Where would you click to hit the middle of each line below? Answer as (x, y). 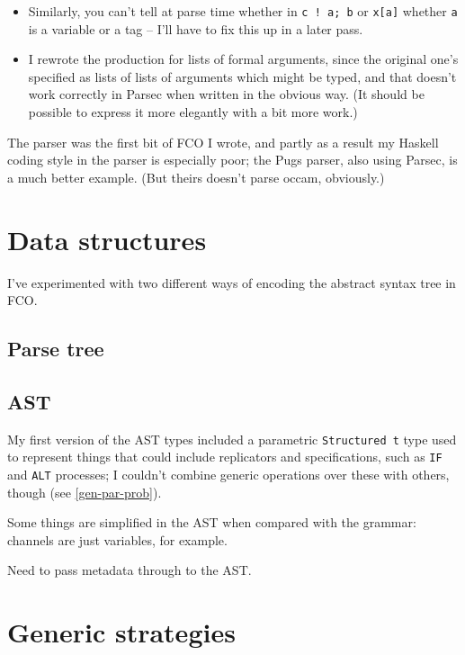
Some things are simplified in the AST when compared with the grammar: (212, 522)
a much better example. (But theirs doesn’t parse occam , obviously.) (196, 177)
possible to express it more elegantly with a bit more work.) (193, 112)
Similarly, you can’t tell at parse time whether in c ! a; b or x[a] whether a (243, 11)
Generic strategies (121, 632)
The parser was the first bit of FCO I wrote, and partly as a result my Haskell (223, 142)
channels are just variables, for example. (117, 539)
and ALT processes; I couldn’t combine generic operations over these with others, (228, 475)
